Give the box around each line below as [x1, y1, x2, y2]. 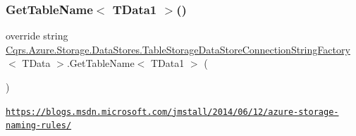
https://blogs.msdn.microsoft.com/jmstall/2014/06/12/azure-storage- [6, 106, 339, 117]
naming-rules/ [6, 120, 72, 131]
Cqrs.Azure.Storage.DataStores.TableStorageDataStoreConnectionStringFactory [6, 42, 350, 56]
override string [6, 28, 68, 43]
